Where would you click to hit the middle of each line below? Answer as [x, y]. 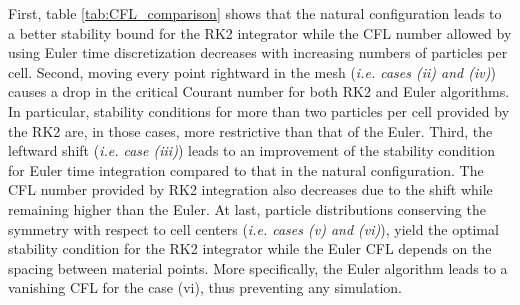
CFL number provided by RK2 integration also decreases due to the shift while [250, 189]
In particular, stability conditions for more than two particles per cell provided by [259, 110]
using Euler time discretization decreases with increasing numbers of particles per [258, 52]
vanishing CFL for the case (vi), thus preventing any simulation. [205, 287]
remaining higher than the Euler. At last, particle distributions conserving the [247, 208]
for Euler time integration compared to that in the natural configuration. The [246, 169]
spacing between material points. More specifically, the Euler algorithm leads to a [258, 267]
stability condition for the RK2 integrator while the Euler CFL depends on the [250, 248]
